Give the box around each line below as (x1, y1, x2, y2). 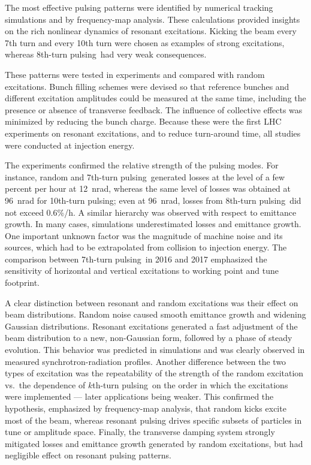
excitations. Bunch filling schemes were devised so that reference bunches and (5, 80, 289, 92)
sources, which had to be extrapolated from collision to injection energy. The (5, 241, 287, 253)
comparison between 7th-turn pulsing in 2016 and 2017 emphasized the (5, 252, 267, 265)
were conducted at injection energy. (5, 138, 135, 151)
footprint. (5, 276, 40, 289)
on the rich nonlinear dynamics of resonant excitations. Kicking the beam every (5, 25, 297, 37)
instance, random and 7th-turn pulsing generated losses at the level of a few (5, 170, 285, 183)
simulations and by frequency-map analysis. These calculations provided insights (5, 13, 300, 25)
